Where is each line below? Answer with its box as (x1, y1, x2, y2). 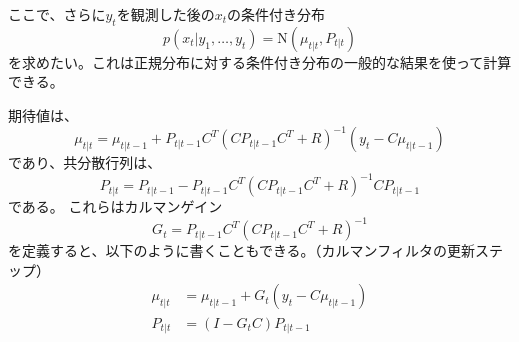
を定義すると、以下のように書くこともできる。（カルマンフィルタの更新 (8, 240, 475, 261)
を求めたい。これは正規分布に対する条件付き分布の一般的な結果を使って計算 (8, 51, 512, 72)
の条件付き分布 (227, 4, 325, 24)
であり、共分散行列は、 (8, 152, 162, 173)
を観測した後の (116, 4, 215, 24)
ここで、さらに (8, 4, 106, 24)
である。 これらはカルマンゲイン (8, 196, 223, 217)
